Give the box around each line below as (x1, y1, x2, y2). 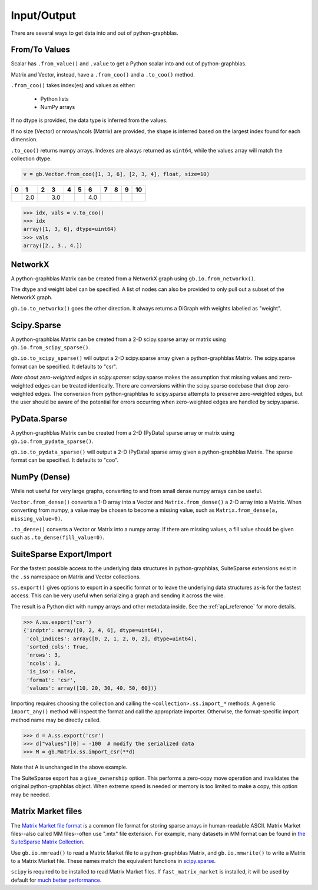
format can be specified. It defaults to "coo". (11, 456, 119, 464)
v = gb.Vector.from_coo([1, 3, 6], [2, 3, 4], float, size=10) (23, 171, 210, 177)
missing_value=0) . (11, 515, 62, 522)
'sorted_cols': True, (26, 643, 89, 650)
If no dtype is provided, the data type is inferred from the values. (11, 117, 168, 124)
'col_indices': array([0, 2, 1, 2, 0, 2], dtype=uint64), (26, 635, 197, 642)
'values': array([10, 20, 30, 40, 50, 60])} (26, 684, 157, 692)
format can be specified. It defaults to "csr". (11, 363, 117, 370)
